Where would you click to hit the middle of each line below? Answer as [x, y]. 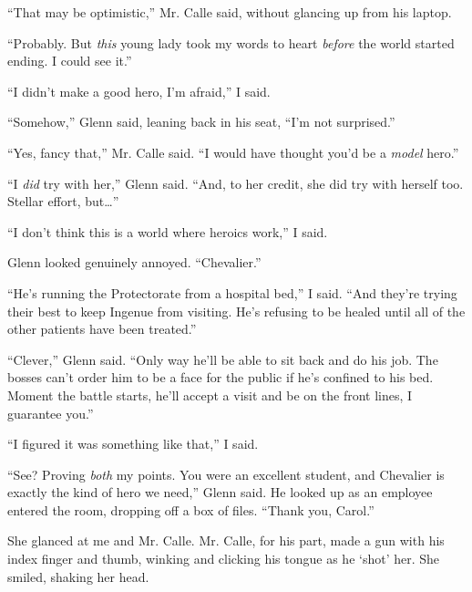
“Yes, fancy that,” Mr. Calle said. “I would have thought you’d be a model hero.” [233, 152]
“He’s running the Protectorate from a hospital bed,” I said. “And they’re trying [232, 292]
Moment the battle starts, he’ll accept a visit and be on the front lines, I [210, 395]
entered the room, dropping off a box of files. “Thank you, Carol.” [191, 509]
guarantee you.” [51, 413]
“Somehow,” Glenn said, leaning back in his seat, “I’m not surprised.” [201, 122]
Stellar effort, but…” [63, 201]
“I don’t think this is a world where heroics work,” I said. [168, 231]
